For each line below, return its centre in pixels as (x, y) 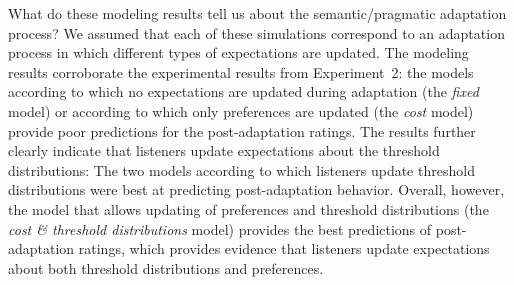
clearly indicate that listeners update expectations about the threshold (224, 150)
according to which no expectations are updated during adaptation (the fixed (243, 91)
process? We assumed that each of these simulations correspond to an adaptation (256, 32)
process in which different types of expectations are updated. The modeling (238, 52)
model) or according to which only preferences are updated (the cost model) (241, 110)
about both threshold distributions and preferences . (166, 267)
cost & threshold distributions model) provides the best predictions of (220, 228)
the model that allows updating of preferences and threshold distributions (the (248, 208)
